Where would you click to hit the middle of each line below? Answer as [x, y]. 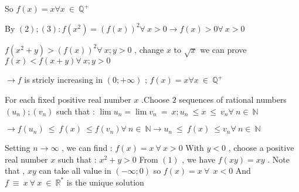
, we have [199, 159]
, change [149, 49]
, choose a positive [261, 148]
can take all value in [75, 171]
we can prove [223, 49]
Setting [18, 148]
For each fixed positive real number [68, 99]
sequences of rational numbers [233, 99]
